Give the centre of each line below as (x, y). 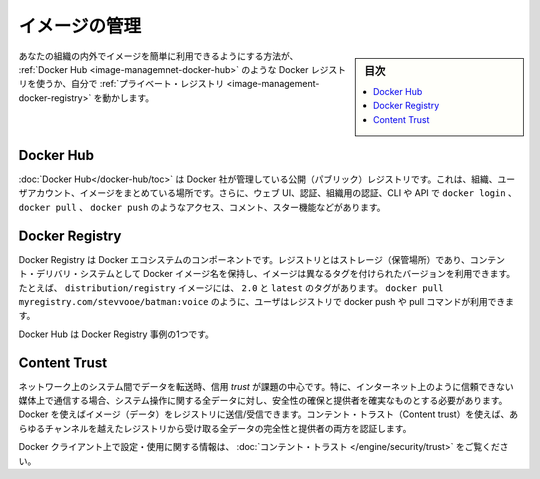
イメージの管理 (80, 26)
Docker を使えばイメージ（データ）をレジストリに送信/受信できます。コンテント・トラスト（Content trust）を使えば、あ (268, 414)
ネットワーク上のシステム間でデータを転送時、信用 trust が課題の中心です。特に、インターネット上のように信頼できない (266, 386)
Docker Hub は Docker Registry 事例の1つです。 (116, 334)
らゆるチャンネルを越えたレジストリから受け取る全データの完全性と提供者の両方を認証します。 (215, 428)
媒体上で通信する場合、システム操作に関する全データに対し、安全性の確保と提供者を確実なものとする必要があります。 (263, 401)
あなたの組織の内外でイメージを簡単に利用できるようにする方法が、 (158, 56)
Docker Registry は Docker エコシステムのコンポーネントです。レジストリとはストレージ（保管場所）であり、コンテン (261, 259)
